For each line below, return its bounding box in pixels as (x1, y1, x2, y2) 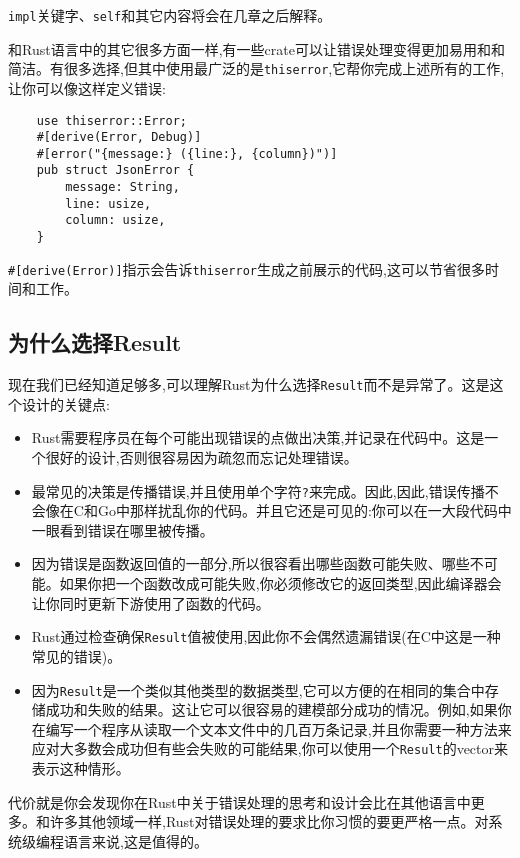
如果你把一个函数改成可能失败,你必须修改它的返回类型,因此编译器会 (59, 573, 502, 594)
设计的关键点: (21, 393, 110, 414)
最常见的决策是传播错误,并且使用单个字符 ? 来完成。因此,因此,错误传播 (31, 480, 485, 501)
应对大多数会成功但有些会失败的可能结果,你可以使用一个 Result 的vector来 (31, 738, 509, 759)
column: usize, (65, 213, 166, 228)
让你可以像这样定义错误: (8, 77, 166, 98)
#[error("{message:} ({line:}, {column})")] (36, 146, 338, 161)
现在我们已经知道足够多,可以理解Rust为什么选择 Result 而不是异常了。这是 (8, 374, 490, 395)
